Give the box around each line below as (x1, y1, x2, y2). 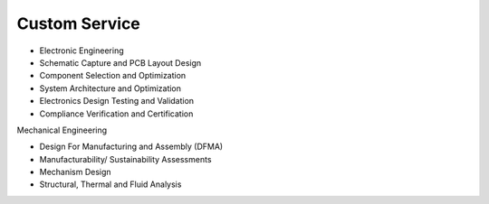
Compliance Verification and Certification (39, 108, 194, 119)
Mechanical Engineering (16, 125, 108, 135)
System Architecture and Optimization (39, 82, 181, 94)
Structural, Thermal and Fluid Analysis (39, 179, 182, 190)
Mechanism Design (39, 167, 112, 178)
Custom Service (16, 14, 140, 33)
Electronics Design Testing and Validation (39, 96, 195, 107)
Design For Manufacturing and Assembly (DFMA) (39, 141, 224, 153)
